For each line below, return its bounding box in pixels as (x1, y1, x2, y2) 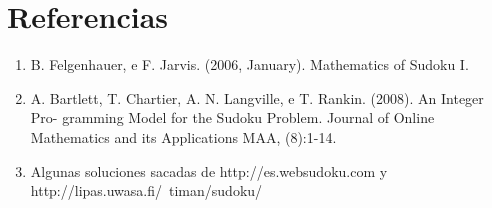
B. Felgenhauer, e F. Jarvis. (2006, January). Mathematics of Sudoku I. (30, 54, 469, 75)
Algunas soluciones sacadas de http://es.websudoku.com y (30, 160, 388, 181)
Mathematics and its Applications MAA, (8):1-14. (30, 126, 337, 147)
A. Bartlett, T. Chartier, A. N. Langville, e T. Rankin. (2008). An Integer (30, 87, 484, 108)
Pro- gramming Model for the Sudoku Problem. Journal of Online (30, 107, 435, 128)
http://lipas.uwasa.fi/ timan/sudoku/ (30, 180, 263, 201)
